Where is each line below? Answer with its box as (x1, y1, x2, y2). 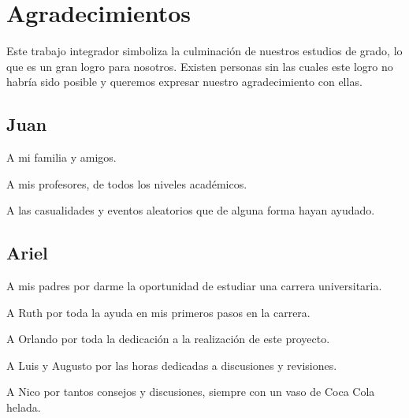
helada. (6, 399, 41, 416)
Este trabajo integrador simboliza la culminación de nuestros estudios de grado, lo (6, 43, 403, 59)
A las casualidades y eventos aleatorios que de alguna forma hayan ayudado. (6, 202, 375, 218)
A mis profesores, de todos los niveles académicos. (6, 175, 247, 192)
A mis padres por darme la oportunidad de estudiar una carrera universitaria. (6, 278, 382, 294)
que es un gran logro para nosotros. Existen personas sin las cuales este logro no (6, 58, 393, 74)
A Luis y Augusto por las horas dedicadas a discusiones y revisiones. (6, 356, 337, 373)
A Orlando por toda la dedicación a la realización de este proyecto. (6, 330, 330, 347)
